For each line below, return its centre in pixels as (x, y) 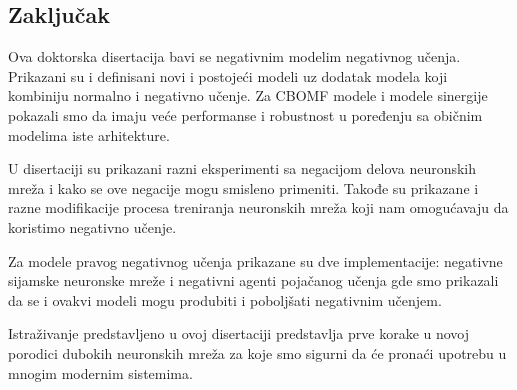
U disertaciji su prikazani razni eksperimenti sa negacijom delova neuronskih (242, 168)
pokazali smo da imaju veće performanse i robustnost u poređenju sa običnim (245, 114)
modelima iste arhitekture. (89, 134)
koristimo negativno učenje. (92, 226)
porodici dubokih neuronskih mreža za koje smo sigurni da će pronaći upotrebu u (257, 352)
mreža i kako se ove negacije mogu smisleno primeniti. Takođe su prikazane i (243, 187)
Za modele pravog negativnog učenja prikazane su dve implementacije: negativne (255, 260)
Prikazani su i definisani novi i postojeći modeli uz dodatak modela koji (228, 75)
